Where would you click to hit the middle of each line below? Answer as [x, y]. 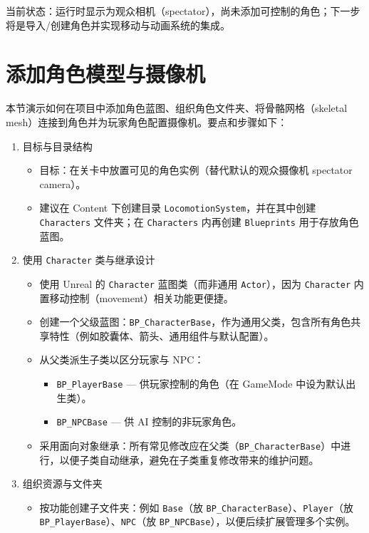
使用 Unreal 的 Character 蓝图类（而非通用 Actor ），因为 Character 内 [202, 283]
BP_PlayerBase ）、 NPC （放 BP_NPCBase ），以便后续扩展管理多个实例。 [197, 521]
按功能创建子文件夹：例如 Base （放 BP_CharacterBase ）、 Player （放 [197, 507]
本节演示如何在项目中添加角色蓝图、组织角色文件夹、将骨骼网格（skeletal [177, 108]
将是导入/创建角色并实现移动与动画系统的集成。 [118, 25]
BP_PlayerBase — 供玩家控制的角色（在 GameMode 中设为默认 [201, 383]
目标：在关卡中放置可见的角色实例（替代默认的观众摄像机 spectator [196, 170]
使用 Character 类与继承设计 [89, 260]
